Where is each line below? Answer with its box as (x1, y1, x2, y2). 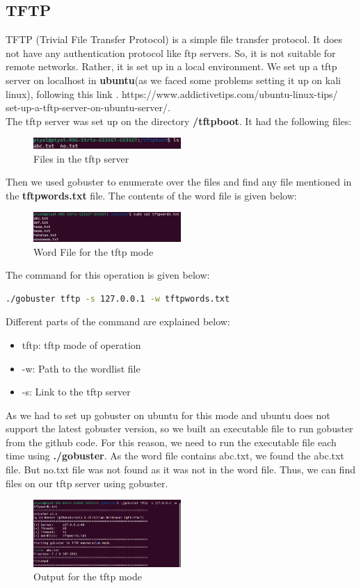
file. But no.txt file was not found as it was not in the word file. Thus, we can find (6, 462, 355, 477)
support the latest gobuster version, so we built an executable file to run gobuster (6, 421, 353, 436)
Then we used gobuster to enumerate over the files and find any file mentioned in (6, 174, 352, 189)
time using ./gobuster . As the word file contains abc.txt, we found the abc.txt (6, 448, 344, 463)
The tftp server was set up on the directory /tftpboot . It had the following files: (6, 113, 352, 128)
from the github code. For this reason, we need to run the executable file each (6, 434, 337, 449)
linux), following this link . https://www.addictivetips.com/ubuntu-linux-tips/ (6, 86, 338, 101)
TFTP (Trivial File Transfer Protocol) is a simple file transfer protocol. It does (6, 32, 343, 47)
